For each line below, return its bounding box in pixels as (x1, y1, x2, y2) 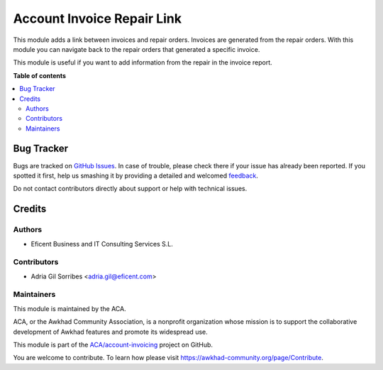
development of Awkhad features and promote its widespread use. (13, 327, 209, 336)
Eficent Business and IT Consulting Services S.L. (30, 239, 173, 248)
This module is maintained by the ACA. (13, 304, 127, 312)
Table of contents (13, 71, 67, 80)
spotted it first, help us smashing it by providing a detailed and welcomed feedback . (13, 171, 259, 180)
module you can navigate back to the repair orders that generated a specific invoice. (13, 45, 260, 53)
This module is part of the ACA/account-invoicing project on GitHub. (13, 340, 213, 349)
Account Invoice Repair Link (13, 11, 182, 26)
